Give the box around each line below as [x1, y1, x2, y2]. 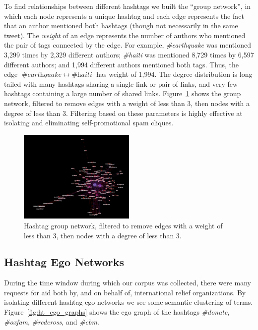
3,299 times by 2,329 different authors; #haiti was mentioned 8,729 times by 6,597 [4, 49, 254, 59]
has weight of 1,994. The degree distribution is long [96, 69, 253, 79]
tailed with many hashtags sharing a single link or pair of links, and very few [4, 78, 238, 89]
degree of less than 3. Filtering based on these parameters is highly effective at [4, 108, 243, 118]
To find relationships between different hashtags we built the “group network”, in [4, 1, 251, 11]
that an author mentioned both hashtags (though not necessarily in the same [4, 20, 238, 31]
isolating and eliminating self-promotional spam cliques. [4, 117, 174, 128]
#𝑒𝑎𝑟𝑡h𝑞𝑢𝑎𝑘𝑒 [21, 71, 62, 79]
